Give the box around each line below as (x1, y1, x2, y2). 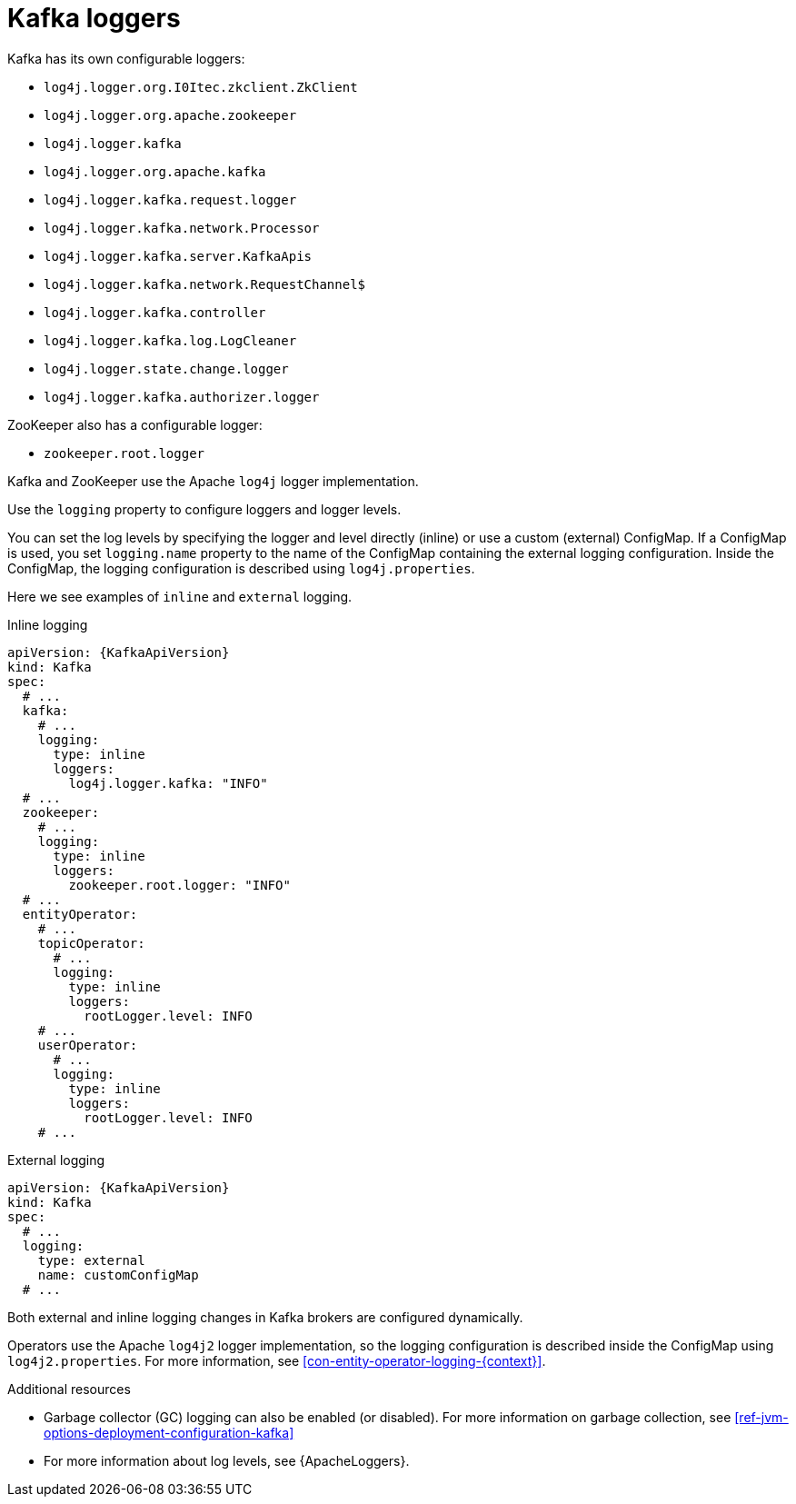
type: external (37, 1252, 145, 1268)
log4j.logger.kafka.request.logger (44, 192, 297, 207)
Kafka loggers (7, 3, 181, 34)
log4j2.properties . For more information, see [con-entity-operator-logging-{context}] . (7, 1352, 546, 1369)
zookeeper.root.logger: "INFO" (68, 877, 291, 892)
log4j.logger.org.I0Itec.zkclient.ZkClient (44, 79, 358, 95)
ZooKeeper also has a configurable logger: (7, 416, 263, 433)
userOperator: (37, 1037, 138, 1052)
